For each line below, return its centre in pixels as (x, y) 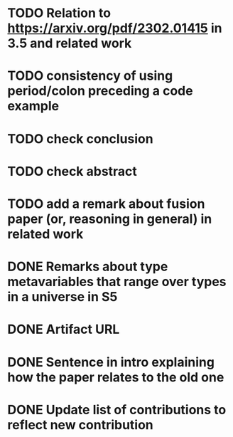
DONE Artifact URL (64, 330)
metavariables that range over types (117, 282)
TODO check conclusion (81, 138)
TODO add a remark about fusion (106, 204)
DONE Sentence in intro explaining (111, 362)
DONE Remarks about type (88, 267)
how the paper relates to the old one (116, 377)
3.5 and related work (70, 43)
